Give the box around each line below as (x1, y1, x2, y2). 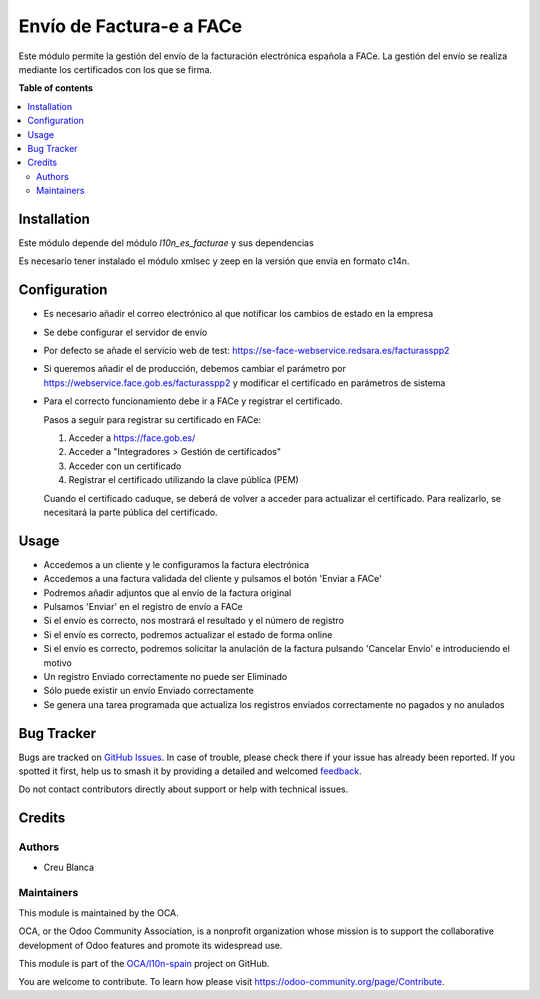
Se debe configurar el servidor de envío (43, 326, 208, 338)
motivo (43, 656, 72, 669)
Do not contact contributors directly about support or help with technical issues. (18, 783, 349, 795)
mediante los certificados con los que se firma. (18, 63, 213, 75)
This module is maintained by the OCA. (18, 906, 179, 919)
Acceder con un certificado (68, 460, 182, 472)
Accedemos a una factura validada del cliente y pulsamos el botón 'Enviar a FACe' (43, 573, 382, 585)
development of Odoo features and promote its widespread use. (18, 939, 283, 951)
